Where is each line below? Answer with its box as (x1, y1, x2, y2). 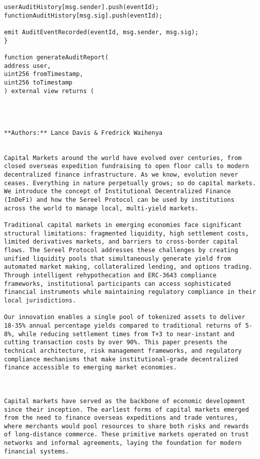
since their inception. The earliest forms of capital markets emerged (4, 406, 249, 413)
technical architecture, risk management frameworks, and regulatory (4, 347, 242, 354)
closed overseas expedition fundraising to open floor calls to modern (4, 163, 249, 170)
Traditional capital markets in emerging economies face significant (4, 221, 242, 229)
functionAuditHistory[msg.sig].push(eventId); (4, 12, 162, 19)
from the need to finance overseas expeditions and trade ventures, (4, 414, 238, 422)
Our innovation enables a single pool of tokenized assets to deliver (4, 314, 245, 321)
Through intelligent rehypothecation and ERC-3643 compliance (4, 272, 217, 279)
